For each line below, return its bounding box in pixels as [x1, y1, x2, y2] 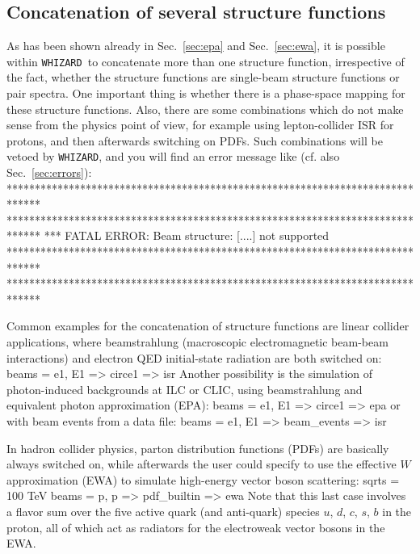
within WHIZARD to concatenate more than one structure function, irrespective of [6, 52, 405, 69]
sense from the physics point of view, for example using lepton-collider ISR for [6, 116, 394, 133]
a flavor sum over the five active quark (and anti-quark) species [6, 502, 320, 519]
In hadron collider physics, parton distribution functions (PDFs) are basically [6, 439, 389, 456]
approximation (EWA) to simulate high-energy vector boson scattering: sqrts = [6, 471, 400, 488]
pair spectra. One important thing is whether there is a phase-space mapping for [6, 85, 405, 102]
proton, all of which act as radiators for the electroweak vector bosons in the [6, 518, 385, 535]
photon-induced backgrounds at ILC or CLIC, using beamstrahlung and [6, 380, 363, 397]
